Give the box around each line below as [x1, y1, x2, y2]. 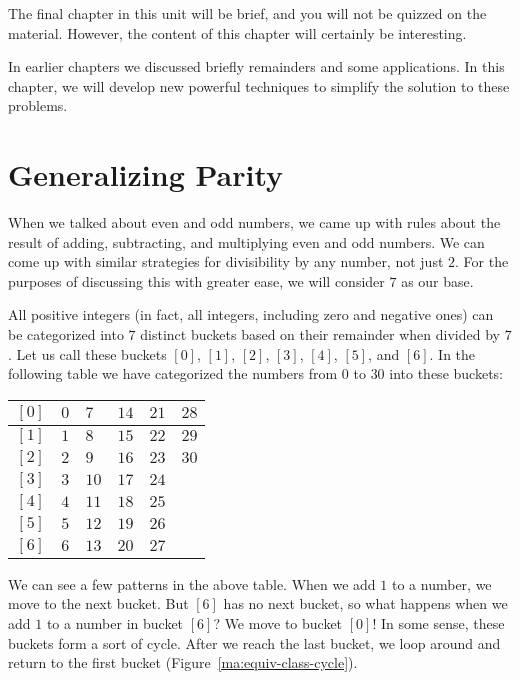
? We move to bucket [213, 613, 343, 634]
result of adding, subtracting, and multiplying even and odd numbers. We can [8, 231, 485, 252]
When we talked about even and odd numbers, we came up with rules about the [8, 212, 501, 233]
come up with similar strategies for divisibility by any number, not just [8, 251, 444, 272]
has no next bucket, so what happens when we [223, 593, 508, 614]
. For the [455, 251, 509, 272]
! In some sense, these [372, 613, 505, 634]
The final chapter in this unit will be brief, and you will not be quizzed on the [8, 3, 487, 23]
